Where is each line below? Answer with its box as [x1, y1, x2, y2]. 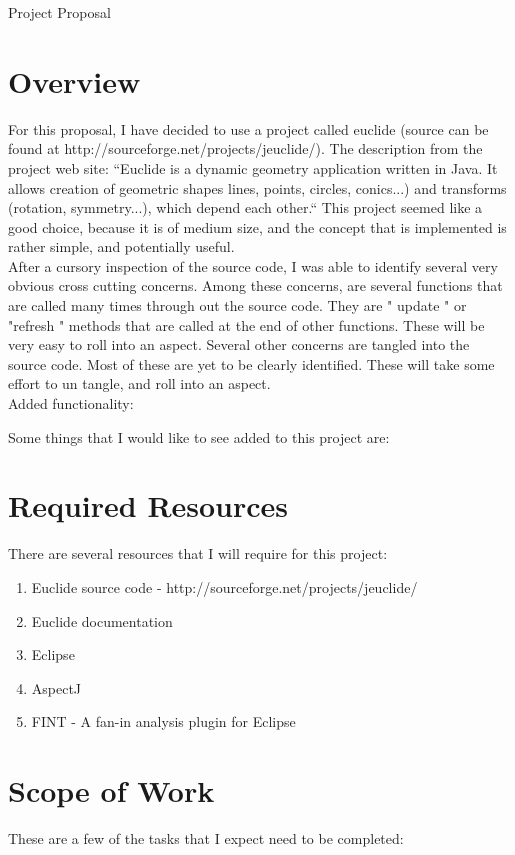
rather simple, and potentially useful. [8, 236, 235, 257]
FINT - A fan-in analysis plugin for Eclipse [31, 711, 296, 732]
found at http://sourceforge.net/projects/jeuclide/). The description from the [8, 138, 483, 159]
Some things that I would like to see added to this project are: [8, 426, 390, 447]
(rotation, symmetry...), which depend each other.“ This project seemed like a [8, 197, 483, 218]
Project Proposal [8, 2, 111, 22]
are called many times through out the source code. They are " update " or [8, 295, 467, 316]
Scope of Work [8, 770, 215, 811]
